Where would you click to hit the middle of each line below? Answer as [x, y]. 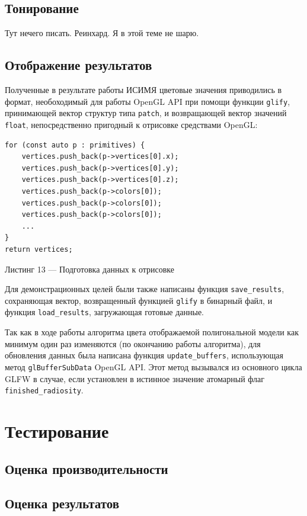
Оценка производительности [87, 468]
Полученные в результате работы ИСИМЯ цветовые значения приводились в [143, 89]
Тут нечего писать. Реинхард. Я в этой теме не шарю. [102, 33]
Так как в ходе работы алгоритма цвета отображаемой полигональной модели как [152, 332]
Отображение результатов [79, 65]
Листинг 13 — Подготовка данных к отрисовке [90, 269]
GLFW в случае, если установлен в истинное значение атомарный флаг [135, 378]
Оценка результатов [62, 503]
